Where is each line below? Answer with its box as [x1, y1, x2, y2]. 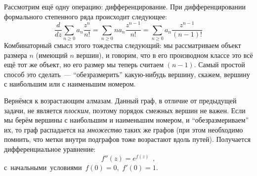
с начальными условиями [4, 162, 82, 172]
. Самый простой [194, 59, 245, 70]
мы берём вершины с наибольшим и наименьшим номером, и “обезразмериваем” [4, 115, 249, 125]
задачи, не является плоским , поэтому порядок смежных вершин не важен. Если [4, 105, 246, 115]
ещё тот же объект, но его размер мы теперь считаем [4, 59, 164, 70]
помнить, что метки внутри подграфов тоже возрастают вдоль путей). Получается [4, 134, 251, 144]
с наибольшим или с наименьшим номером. [4, 79, 136, 89]
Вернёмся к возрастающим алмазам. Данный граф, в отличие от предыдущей [4, 95, 237, 106]
